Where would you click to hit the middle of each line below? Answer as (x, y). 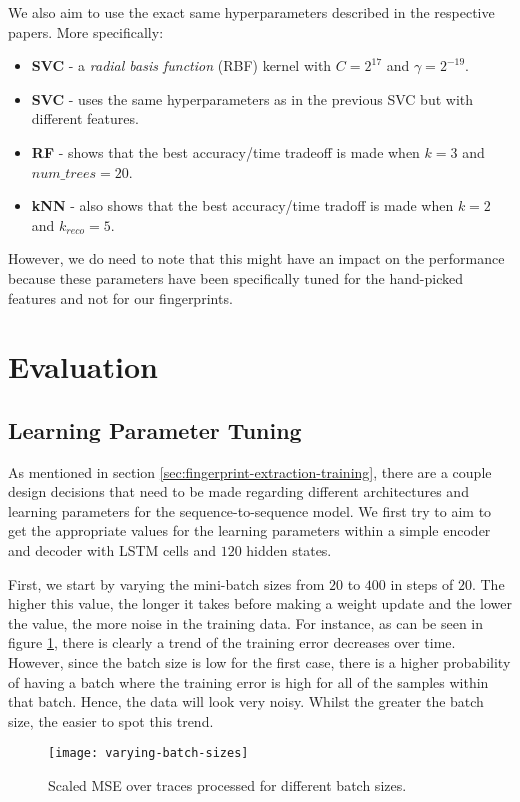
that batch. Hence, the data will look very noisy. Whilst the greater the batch (246, 701)
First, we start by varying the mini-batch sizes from (166, 583)
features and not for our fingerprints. (120, 297)
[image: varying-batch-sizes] (148, 753)
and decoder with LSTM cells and (112, 550)
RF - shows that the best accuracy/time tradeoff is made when (225, 151)
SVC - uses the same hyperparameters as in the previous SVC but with (252, 98)
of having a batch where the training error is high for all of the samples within (248, 681)
